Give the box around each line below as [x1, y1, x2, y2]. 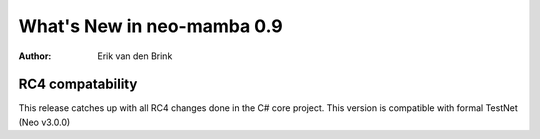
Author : [18, 50, 52, 62]
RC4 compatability [18, 76, 138, 93]
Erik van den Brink [97, 50, 173, 62]
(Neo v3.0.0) [18, 116, 71, 128]
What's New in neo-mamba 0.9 [18, 15, 284, 37]
